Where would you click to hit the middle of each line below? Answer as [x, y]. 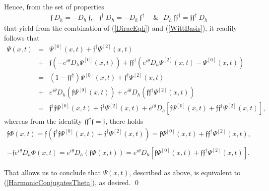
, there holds [124, 121]
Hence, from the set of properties [54, 6]
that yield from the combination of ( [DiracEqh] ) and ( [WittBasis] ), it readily [121, 28]
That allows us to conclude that [52, 172]
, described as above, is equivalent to [185, 172]
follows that [22, 37]
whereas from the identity [43, 121]
